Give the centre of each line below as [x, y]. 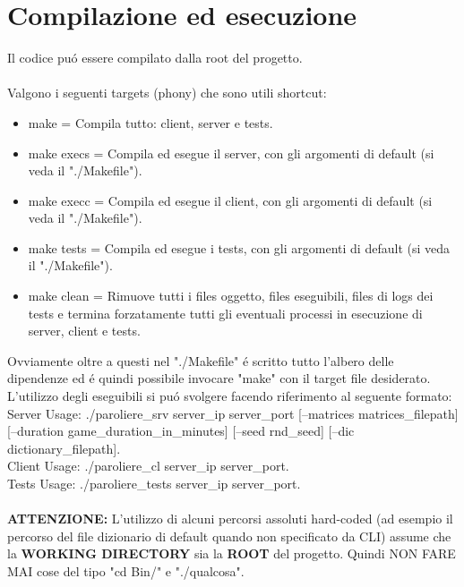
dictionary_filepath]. [64, 448]
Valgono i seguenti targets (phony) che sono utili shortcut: [167, 93]
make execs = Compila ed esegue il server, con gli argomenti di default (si [231, 153]
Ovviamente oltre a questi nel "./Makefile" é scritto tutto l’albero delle [201, 360]
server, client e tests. [84, 331]
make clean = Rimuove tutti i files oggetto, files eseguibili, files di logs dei [231, 296]
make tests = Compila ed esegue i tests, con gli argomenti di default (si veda [239, 247]
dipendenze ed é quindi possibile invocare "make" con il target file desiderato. [219, 378]
